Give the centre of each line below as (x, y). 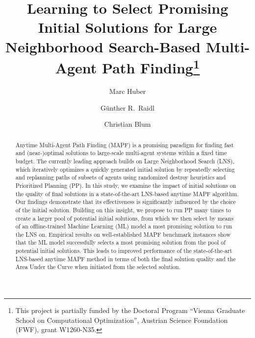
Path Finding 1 (151, 67)
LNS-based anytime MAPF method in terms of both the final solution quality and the (126, 259)
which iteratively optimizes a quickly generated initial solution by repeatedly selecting (125, 169)
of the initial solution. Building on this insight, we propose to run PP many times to (123, 210)
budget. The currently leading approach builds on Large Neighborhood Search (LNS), (125, 161)
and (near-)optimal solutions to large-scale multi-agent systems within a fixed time (121, 153)
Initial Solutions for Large (127, 27)
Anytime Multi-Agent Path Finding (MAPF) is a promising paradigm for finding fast (125, 145)
